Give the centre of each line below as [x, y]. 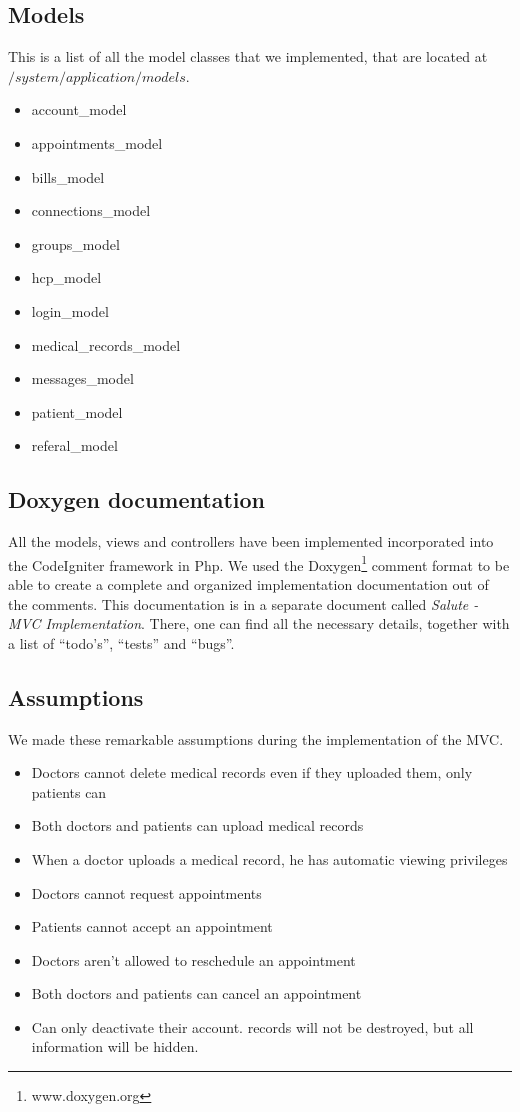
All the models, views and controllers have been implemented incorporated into [251, 541]
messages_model [82, 378]
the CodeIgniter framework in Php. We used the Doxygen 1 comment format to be [259, 563]
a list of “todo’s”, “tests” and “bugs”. [121, 642]
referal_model [74, 445]
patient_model [77, 411]
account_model [79, 109]
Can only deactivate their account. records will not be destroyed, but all [252, 1026]
